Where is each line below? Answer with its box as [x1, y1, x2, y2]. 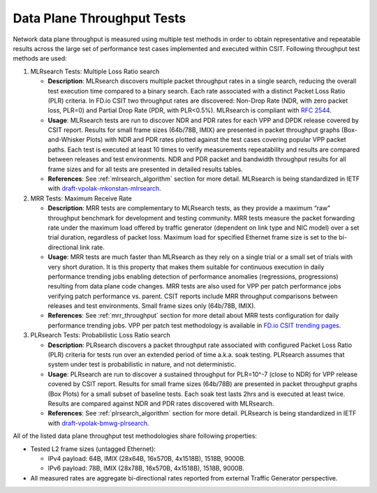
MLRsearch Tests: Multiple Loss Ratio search [30, 67, 160, 75]
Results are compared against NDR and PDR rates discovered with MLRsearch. [47, 399, 275, 408]
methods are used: [13, 54, 68, 63]
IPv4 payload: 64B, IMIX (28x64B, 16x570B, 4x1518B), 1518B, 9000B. [47, 454, 246, 462]
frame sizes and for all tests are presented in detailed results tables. [47, 165, 244, 173]
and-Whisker [47, 135, 85, 144]
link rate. [79, 243, 105, 251]
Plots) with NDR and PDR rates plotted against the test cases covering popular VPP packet [86, 135, 346, 144]
